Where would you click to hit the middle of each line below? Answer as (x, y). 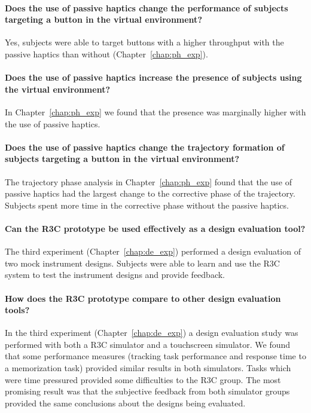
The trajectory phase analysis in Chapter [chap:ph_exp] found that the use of (148, 181)
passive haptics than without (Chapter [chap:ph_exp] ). (106, 53)
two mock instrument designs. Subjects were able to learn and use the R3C (142, 263)
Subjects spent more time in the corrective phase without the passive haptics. (147, 205)
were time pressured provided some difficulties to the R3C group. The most (143, 379)
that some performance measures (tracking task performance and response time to (155, 356)
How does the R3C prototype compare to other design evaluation (143, 298)
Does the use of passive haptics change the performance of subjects (147, 7)
